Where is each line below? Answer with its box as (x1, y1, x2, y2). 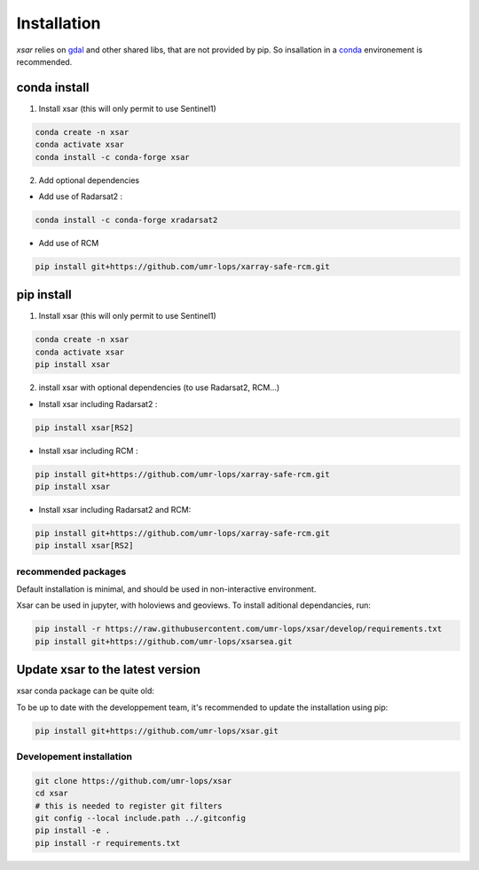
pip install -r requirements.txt (35, 838, 181, 848)
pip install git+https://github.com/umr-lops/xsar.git (35, 725, 279, 736)
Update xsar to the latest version (16, 662, 201, 677)
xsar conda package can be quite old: (16, 685, 154, 697)
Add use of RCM (38, 237, 99, 248)
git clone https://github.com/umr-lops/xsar (35, 776, 232, 786)
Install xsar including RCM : (38, 445, 138, 456)
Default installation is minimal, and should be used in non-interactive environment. (16, 584, 317, 595)
